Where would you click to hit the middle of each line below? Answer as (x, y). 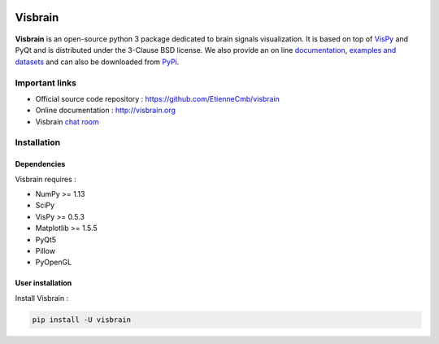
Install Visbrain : (42, 298)
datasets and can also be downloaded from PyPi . (97, 62)
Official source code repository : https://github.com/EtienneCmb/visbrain (158, 98)
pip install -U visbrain (82, 320)
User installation (43, 283)
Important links (46, 83)
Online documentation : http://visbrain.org (106, 111)
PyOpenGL (54, 262)
